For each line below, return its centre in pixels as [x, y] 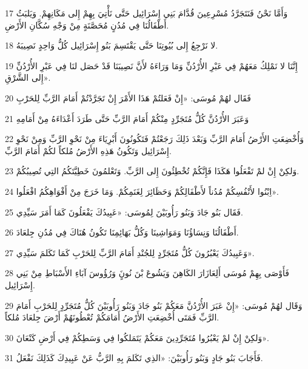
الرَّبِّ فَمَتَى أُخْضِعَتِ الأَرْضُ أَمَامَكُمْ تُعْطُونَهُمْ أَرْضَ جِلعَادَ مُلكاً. [112, 317]
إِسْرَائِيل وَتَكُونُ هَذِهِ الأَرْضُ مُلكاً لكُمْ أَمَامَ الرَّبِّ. [88, 150]
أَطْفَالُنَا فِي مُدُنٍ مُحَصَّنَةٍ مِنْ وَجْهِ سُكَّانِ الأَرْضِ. [87, 25]
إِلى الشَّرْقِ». [28, 77]
